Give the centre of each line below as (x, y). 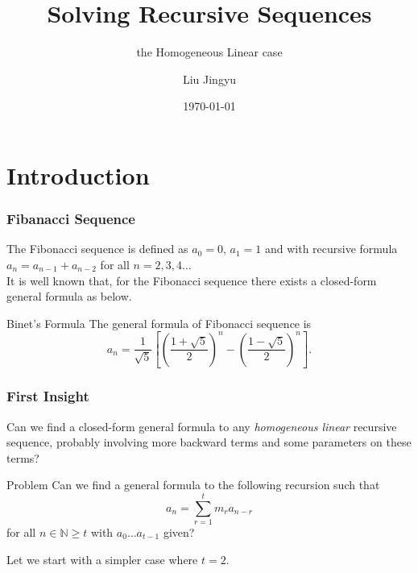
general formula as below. (69, 296)
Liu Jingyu (209, 79)
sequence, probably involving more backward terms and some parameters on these (209, 442)
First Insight (48, 396)
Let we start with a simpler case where (102, 559)
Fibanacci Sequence (71, 219)
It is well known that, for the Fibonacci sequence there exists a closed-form (192, 280)
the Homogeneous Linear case (209, 52)
